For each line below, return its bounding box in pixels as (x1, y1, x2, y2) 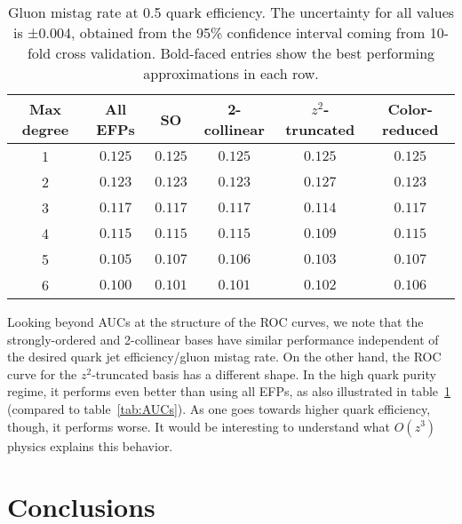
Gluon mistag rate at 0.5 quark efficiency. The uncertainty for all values (7, 2, 455, 22)
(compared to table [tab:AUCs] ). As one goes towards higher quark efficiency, (7, 399, 431, 417)
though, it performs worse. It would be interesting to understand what (7, 417, 391, 435)
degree (21, 119, 69, 139)
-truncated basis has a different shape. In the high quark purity (92, 364, 436, 383)
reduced (382, 119, 439, 139)
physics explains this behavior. (7, 436, 173, 455)
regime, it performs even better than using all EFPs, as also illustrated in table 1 (7, 382, 451, 401)
